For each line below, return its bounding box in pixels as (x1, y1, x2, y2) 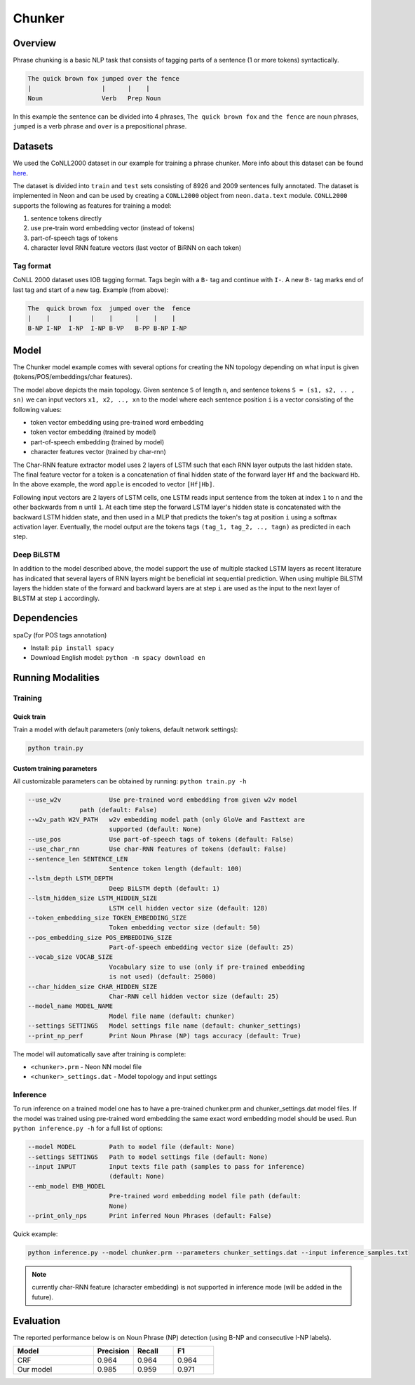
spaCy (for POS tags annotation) (13, 630, 107, 639)
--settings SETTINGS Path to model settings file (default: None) (27, 1153, 268, 1161)
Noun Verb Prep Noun (27, 94, 161, 102)
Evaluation (13, 1315, 61, 1327)
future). (32, 1292, 54, 1301)
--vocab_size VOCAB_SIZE (27, 953, 114, 961)
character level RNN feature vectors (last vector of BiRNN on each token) (30, 244, 242, 252)
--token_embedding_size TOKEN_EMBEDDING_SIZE (27, 913, 187, 922)
